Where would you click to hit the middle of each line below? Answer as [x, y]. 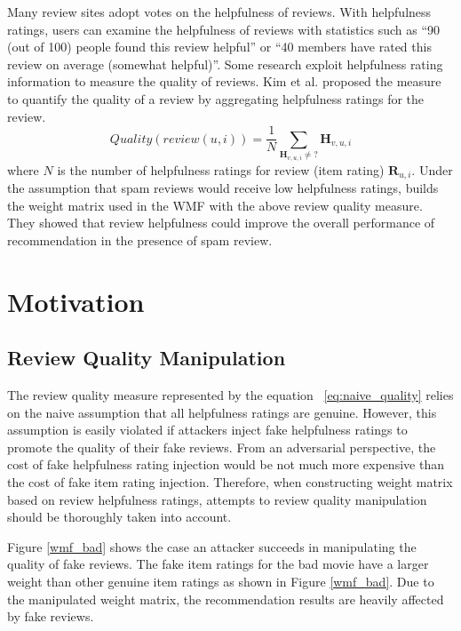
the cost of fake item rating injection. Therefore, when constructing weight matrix [230, 481]
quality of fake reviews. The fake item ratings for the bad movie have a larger [218, 564]
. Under [432, 169]
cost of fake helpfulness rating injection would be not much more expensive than [226, 464]
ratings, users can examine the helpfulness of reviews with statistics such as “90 [224, 29]
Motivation [76, 301]
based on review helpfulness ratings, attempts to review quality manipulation [217, 499]
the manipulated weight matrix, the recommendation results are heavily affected [226, 599]
